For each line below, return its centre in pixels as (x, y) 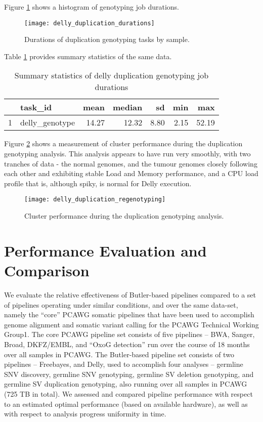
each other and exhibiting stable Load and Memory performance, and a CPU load (131, 173)
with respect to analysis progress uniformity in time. (85, 414)
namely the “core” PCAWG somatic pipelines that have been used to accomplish (129, 314)
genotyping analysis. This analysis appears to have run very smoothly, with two (127, 154)
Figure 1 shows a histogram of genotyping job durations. (92, 7)
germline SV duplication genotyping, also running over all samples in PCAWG (126, 384)
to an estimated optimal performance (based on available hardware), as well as (126, 404)
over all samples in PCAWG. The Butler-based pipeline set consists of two (119, 354)
